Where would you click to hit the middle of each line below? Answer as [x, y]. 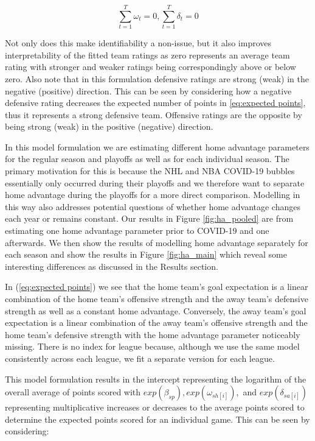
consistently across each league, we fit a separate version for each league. [140, 358]
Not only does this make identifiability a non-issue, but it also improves [138, 43]
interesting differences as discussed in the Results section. [112, 266]
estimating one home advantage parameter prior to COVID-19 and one [137, 231]
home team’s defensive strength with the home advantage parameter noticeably [153, 334]
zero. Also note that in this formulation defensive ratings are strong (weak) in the [157, 78]
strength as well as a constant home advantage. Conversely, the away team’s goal [156, 310]
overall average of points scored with [73, 392]
